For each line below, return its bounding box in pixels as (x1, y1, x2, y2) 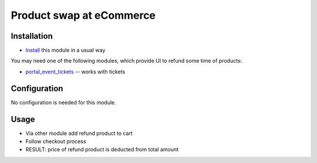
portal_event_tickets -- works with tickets (25, 68, 126, 75)
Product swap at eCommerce (11, 9, 156, 22)
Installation (11, 31, 53, 41)
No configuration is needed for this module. (11, 99, 117, 106)
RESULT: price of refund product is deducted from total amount (25, 146, 179, 153)
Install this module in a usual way (25, 47, 106, 54)
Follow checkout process (25, 138, 86, 145)
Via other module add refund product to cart (25, 130, 133, 137)
